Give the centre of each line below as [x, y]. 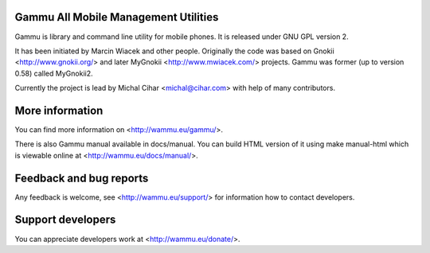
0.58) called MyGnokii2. [54, 73]
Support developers [65, 220]
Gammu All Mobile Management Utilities [117, 17]
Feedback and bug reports [82, 178]
